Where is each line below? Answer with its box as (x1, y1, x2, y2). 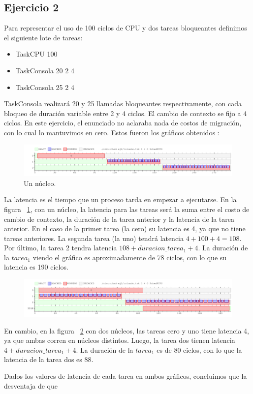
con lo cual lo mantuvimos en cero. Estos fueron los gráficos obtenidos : (4, 127, 220, 137)
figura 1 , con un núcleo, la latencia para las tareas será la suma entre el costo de (4, 204, 250, 214)
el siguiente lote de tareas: (4, 32, 83, 42)
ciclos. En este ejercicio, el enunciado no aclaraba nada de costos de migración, (4, 118, 242, 128)
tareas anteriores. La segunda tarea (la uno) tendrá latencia (4, 233, 184, 243)
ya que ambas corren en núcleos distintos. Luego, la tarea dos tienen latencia (4, 335, 235, 345)
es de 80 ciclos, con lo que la (157, 344, 242, 355)
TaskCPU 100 (15, 49, 58, 59)
